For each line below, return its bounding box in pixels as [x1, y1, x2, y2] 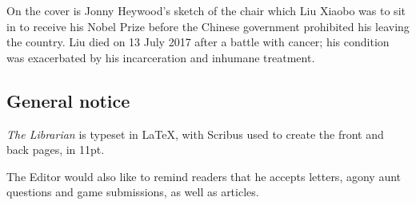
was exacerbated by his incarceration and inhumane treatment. [6, 49, 315, 65]
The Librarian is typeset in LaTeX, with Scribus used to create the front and [6, 125, 384, 142]
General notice [6, 88, 130, 112]
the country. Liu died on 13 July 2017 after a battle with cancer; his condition [6, 34, 390, 50]
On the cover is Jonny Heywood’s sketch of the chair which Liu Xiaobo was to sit [6, 2, 406, 18]
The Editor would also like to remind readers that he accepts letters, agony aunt [6, 168, 402, 184]
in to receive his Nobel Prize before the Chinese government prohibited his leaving [6, 18, 410, 34]
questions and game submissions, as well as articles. [6, 183, 259, 200]
